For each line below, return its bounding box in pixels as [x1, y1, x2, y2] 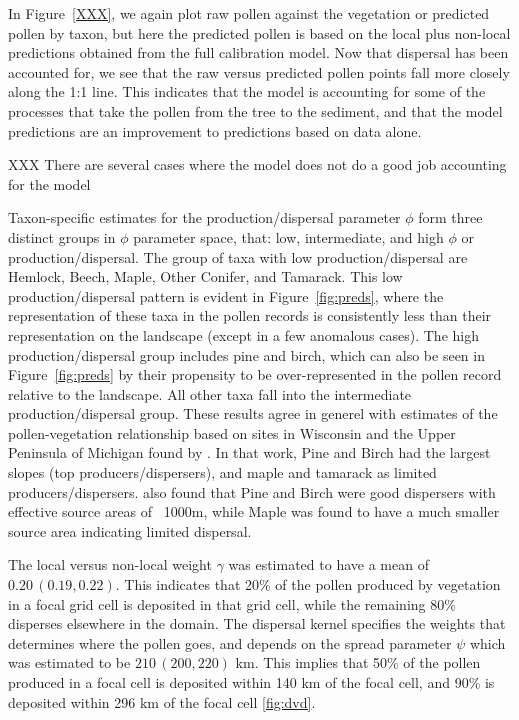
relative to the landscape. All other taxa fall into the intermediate [8, 383, 412, 404]
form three [418, 207, 483, 228]
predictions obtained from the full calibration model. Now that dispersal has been [8, 42, 509, 63]
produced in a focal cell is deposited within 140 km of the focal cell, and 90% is [8, 672, 495, 692]
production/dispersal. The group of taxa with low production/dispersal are [8, 246, 468, 267]
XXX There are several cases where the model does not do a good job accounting [8, 154, 507, 175]
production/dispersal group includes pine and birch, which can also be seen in [8, 344, 485, 365]
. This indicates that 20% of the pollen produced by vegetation [115, 574, 501, 595]
